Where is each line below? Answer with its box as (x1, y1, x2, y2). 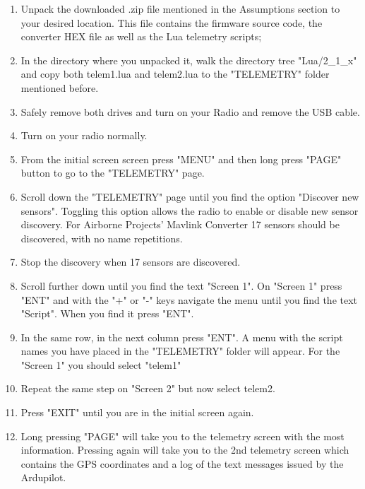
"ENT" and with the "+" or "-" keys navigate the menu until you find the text (20, 292, 358, 307)
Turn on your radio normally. (20, 128, 148, 143)
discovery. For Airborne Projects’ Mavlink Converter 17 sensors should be (20, 217, 340, 232)
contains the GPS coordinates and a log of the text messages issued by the (20, 456, 344, 471)
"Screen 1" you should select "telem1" (20, 357, 181, 372)
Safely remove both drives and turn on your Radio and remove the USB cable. (20, 104, 360, 119)
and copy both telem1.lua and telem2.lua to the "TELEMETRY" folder (20, 66, 330, 81)
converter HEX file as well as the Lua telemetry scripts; (20, 29, 262, 44)
